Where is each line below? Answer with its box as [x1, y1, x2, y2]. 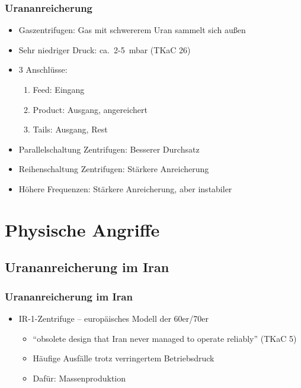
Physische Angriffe [5, 217, 160, 241]
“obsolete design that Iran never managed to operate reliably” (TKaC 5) [33, 332, 297, 344]
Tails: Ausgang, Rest [33, 123, 108, 135]
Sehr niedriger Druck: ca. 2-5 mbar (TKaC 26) [18, 43, 191, 56]
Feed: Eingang [33, 83, 85, 95]
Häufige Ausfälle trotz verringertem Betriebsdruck [33, 352, 214, 364]
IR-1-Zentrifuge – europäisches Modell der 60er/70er [18, 312, 209, 324]
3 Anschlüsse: [18, 63, 68, 76]
